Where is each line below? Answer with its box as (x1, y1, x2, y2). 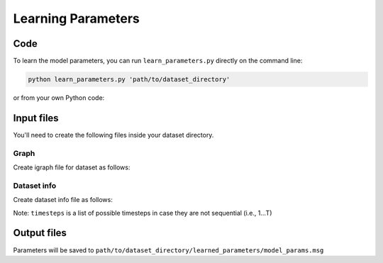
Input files (13, 112, 60, 124)
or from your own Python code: (13, 94, 105, 102)
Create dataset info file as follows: (13, 196, 113, 204)
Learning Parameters (13, 11, 140, 26)
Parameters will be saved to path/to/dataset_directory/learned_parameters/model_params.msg (13, 245, 324, 254)
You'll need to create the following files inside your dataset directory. (13, 130, 214, 139)
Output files (13, 227, 67, 239)
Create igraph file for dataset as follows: (13, 163, 131, 172)
